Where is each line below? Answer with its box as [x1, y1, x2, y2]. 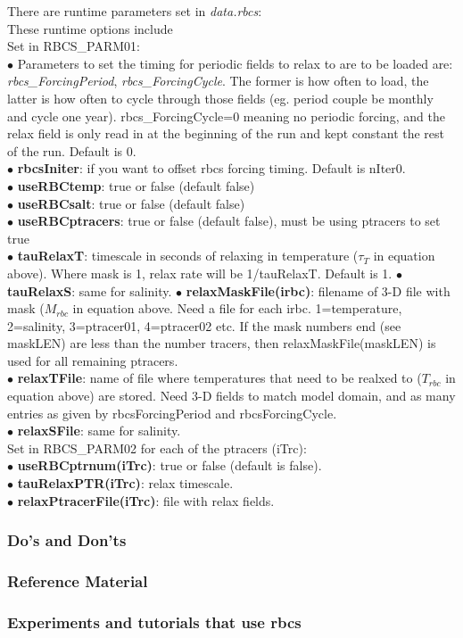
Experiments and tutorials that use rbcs [7, 610, 302, 633]
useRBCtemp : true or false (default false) [17, 176, 255, 195]
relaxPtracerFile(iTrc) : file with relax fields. [17, 491, 275, 510]
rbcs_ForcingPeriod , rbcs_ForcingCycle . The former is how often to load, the [7, 71, 429, 90]
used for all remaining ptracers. [7, 351, 178, 369]
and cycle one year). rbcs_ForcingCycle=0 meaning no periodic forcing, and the [7, 106, 445, 125]
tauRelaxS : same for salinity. [7, 281, 172, 300]
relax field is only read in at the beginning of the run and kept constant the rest [7, 124, 445, 143]
